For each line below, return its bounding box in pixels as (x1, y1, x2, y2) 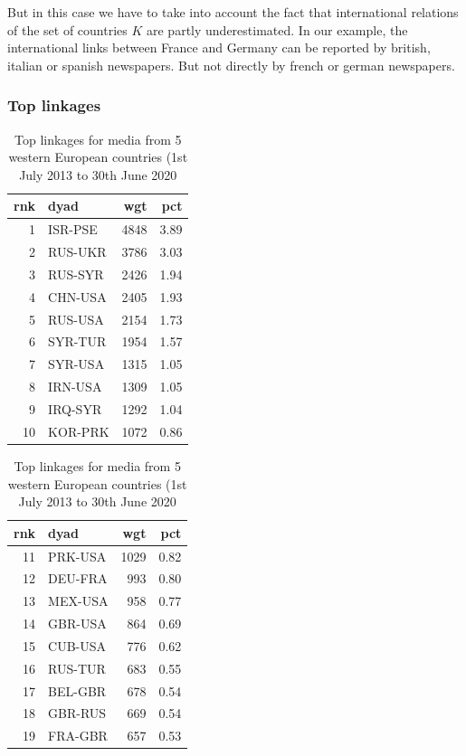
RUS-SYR (48, 264, 104, 283)
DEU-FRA (48, 569, 108, 588)
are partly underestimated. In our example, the (147, 20, 408, 39)
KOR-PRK (48, 421, 109, 440)
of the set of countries (7, 20, 128, 39)
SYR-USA (48, 354, 105, 373)
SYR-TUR (48, 332, 107, 351)
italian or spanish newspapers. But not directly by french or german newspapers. (7, 55, 455, 74)
